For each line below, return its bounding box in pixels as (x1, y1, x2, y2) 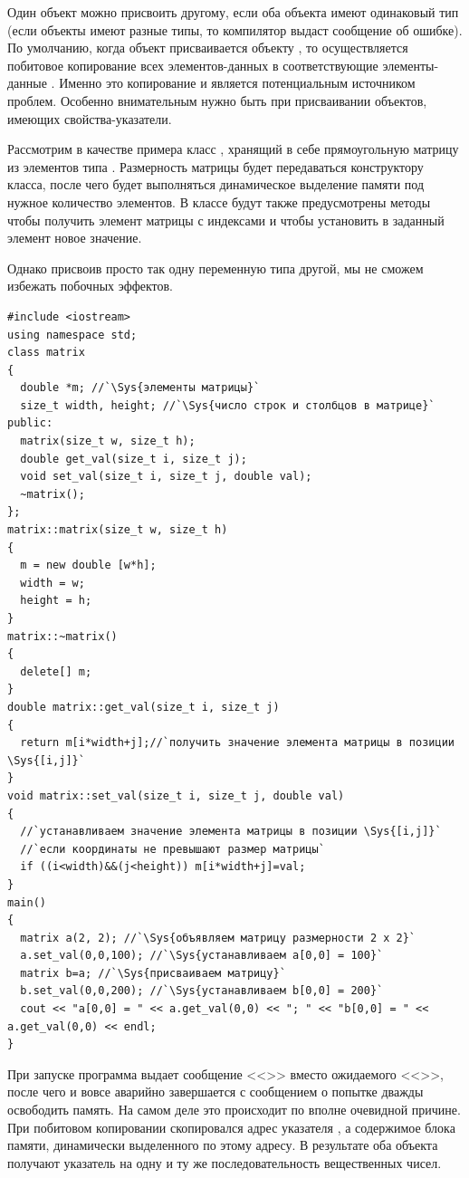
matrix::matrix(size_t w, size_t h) (7, 523, 228, 537)
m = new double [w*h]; (20, 559, 157, 572)
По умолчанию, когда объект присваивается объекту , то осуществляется (7, 38, 408, 57)
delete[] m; (20, 665, 92, 678)
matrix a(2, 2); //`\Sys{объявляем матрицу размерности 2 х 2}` (20, 931, 416, 944)
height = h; (20, 594, 92, 608)
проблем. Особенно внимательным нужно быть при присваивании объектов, (7, 91, 427, 110)
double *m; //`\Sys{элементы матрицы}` (20, 381, 261, 395)
